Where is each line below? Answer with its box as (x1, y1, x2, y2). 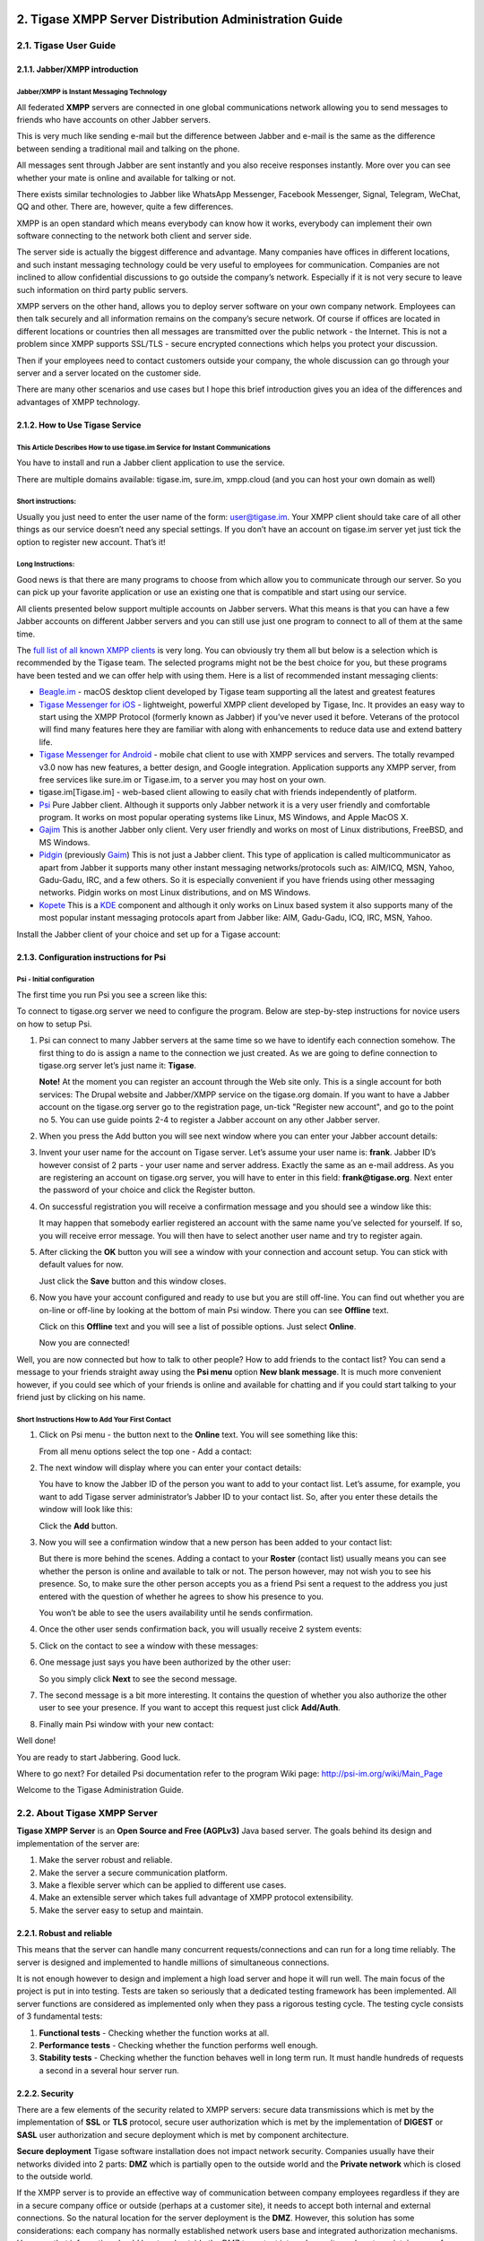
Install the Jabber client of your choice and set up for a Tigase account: (16, 929, 281, 939)
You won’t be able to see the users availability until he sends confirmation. (39, 1607, 314, 1618)
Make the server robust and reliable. (39, 1855, 173, 1865)
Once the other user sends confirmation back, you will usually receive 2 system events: (39, 1623, 362, 1635)
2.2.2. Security (16, 2088, 74, 2098)
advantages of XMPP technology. (16, 396, 141, 407)
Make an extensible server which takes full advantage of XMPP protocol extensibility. (39, 1892, 354, 1903)
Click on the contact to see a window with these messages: (39, 1640, 259, 1651)
